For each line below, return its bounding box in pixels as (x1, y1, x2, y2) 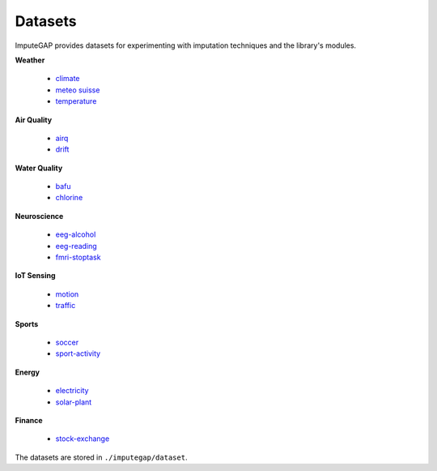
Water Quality (15, 163, 63, 173)
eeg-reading (55, 241, 97, 250)
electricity (55, 386, 89, 396)
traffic (55, 301, 76, 310)
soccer (55, 337, 79, 347)
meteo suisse (55, 85, 100, 95)
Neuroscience (15, 211, 64, 221)
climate (55, 74, 80, 83)
